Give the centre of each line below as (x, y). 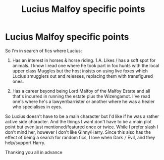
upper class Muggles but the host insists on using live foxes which (80, 71)
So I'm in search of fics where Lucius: (44, 51)
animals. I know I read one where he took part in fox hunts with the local (86, 65)
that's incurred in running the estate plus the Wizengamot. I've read (81, 96)
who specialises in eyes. (37, 107)
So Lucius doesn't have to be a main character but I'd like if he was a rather (82, 116)
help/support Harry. (25, 143)
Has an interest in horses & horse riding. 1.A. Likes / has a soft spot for (84, 60)
